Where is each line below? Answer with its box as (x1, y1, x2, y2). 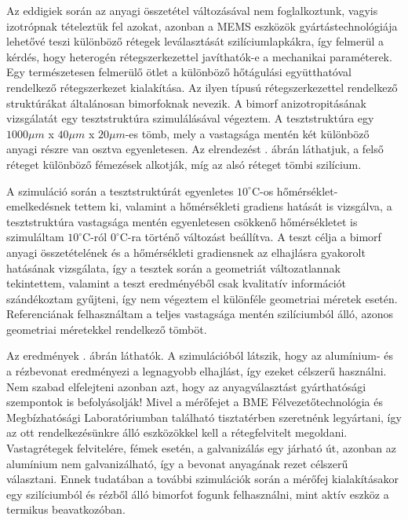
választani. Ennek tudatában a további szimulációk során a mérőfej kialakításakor (6, 471, 399, 487)
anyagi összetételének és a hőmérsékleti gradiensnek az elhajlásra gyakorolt (6, 244, 366, 260)
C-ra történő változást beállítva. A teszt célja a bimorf (119, 229, 381, 245)
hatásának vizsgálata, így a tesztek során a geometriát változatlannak (6, 259, 341, 276)
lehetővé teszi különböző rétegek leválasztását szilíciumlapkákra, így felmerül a (6, 33, 384, 49)
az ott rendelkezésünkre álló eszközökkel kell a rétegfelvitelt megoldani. (6, 424, 348, 441)
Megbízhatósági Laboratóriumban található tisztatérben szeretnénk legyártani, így (6, 408, 402, 425)
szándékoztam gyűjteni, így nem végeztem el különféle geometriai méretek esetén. (6, 290, 398, 306)
